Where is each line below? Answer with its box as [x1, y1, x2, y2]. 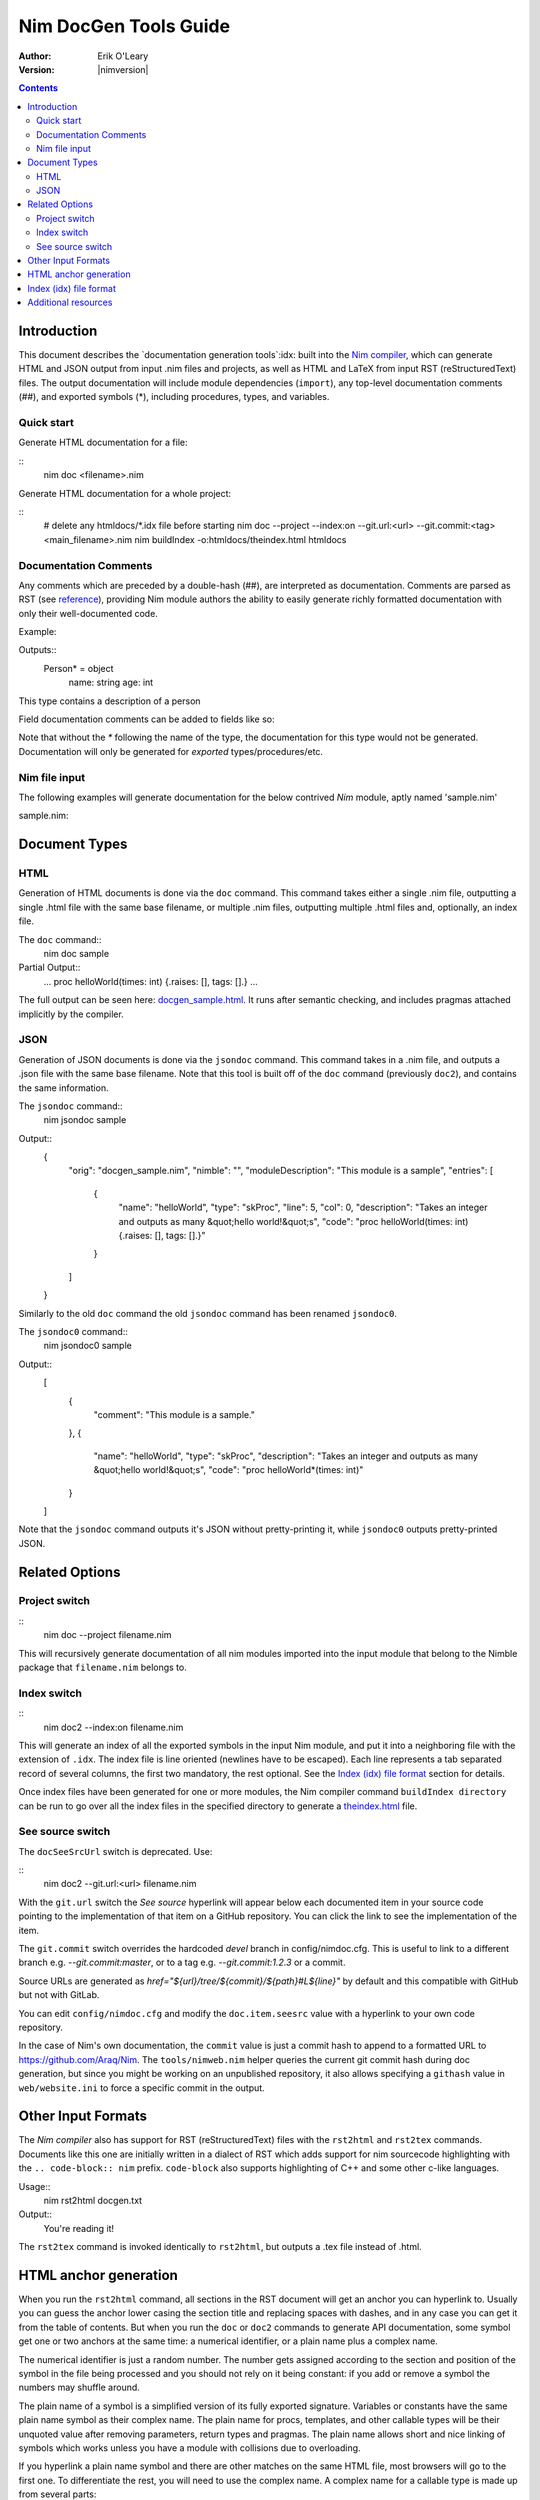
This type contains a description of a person [18, 695, 201, 707]
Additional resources [27, 296, 113, 309]
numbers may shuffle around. [18, 2381, 140, 2394]
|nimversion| [97, 63, 149, 75]
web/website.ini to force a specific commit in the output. [18, 2081, 265, 2094]
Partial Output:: [18, 961, 81, 974]
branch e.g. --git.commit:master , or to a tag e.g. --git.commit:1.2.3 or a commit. [18, 1956, 346, 1969]
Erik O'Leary [97, 50, 149, 62]
